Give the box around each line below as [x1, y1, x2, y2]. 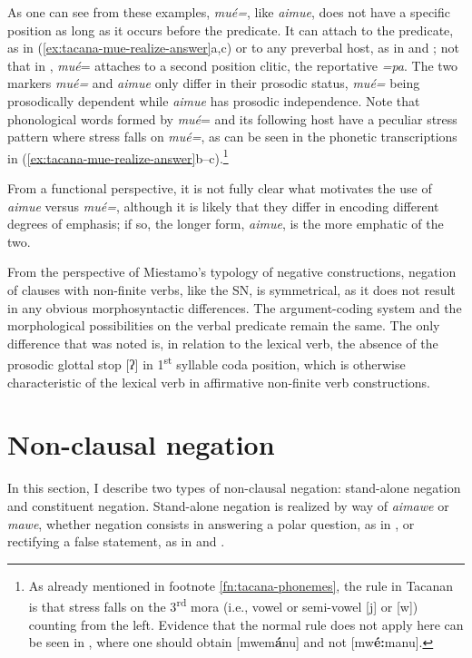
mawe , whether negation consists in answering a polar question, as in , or [7, 514, 415, 533]
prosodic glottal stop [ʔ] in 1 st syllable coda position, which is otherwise [7, 352, 406, 373]
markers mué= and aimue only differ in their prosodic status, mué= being [7, 74, 420, 93]
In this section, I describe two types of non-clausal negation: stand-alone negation [7, 478, 461, 497]
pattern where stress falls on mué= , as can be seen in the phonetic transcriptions [7, 127, 457, 146]
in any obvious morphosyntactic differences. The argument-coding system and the [7, 298, 462, 317]
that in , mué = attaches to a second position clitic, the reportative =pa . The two [7, 55, 458, 74]
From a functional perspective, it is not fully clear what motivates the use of [7, 179, 432, 197]
